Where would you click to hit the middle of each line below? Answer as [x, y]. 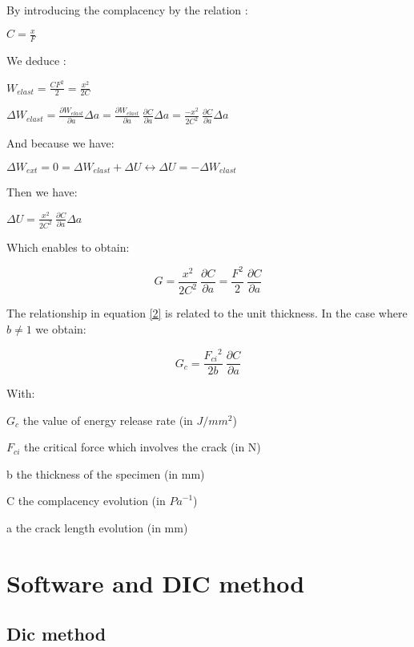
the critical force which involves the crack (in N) [143, 447]
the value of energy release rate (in [108, 420]
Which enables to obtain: [68, 247]
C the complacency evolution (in [86, 501]
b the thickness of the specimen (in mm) [106, 473]
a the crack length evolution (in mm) [97, 528]
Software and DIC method [156, 582]
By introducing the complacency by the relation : [127, 10]
